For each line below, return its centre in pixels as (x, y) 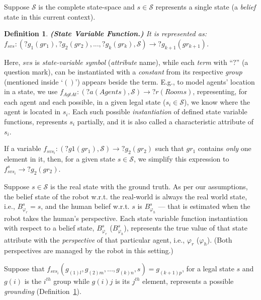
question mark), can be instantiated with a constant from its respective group (123, 72)
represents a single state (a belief (206, 7)
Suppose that (24, 268)
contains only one (225, 148)
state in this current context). (50, 16)
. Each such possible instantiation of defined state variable (158, 111)
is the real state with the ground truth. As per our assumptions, (149, 186)
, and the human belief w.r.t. (85, 206)
